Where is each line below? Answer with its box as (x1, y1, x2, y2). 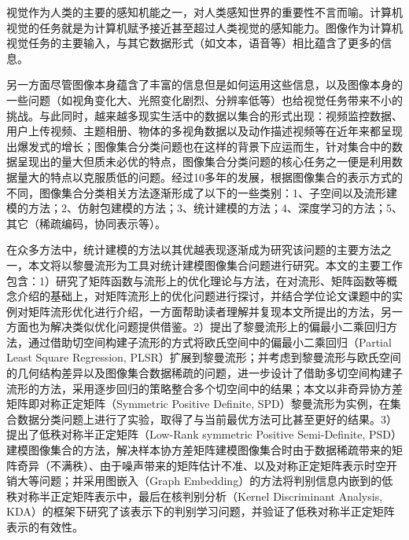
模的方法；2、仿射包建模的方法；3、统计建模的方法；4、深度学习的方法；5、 (6, 200, 403, 216)
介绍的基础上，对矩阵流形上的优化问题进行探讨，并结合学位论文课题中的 (17, 288, 392, 304)
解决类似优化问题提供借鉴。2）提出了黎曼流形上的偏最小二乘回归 (50, 318, 386, 335)
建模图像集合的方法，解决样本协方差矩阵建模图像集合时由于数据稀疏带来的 (6, 442, 392, 458)
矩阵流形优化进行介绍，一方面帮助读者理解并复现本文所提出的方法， (28, 303, 381, 319)
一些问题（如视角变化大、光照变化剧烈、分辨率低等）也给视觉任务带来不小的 (6, 91, 403, 108)
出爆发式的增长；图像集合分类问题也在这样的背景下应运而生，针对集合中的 (6, 138, 392, 154)
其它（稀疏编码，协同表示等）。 (6, 215, 166, 231)
